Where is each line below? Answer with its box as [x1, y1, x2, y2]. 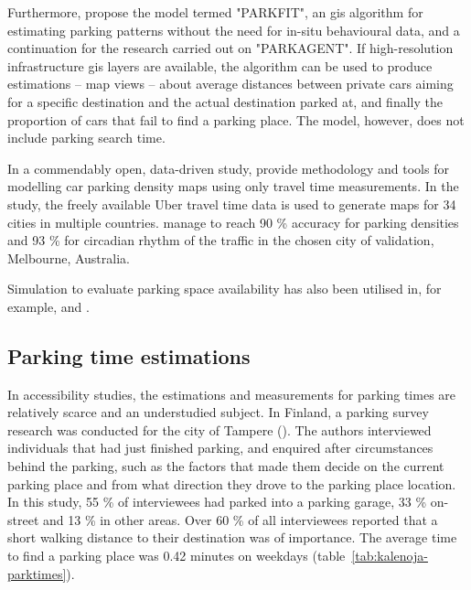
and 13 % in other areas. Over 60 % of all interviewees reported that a [42, 510, 438, 529]
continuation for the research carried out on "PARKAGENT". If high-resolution [7, 38, 454, 58]
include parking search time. [7, 128, 166, 147]
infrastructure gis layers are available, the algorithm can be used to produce [7, 56, 433, 75]
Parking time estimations [7, 341, 251, 370]
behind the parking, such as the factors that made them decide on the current [7, 456, 444, 476]
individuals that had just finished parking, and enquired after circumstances [7, 438, 434, 457]
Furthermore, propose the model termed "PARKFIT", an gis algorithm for [7, 3, 423, 21]
